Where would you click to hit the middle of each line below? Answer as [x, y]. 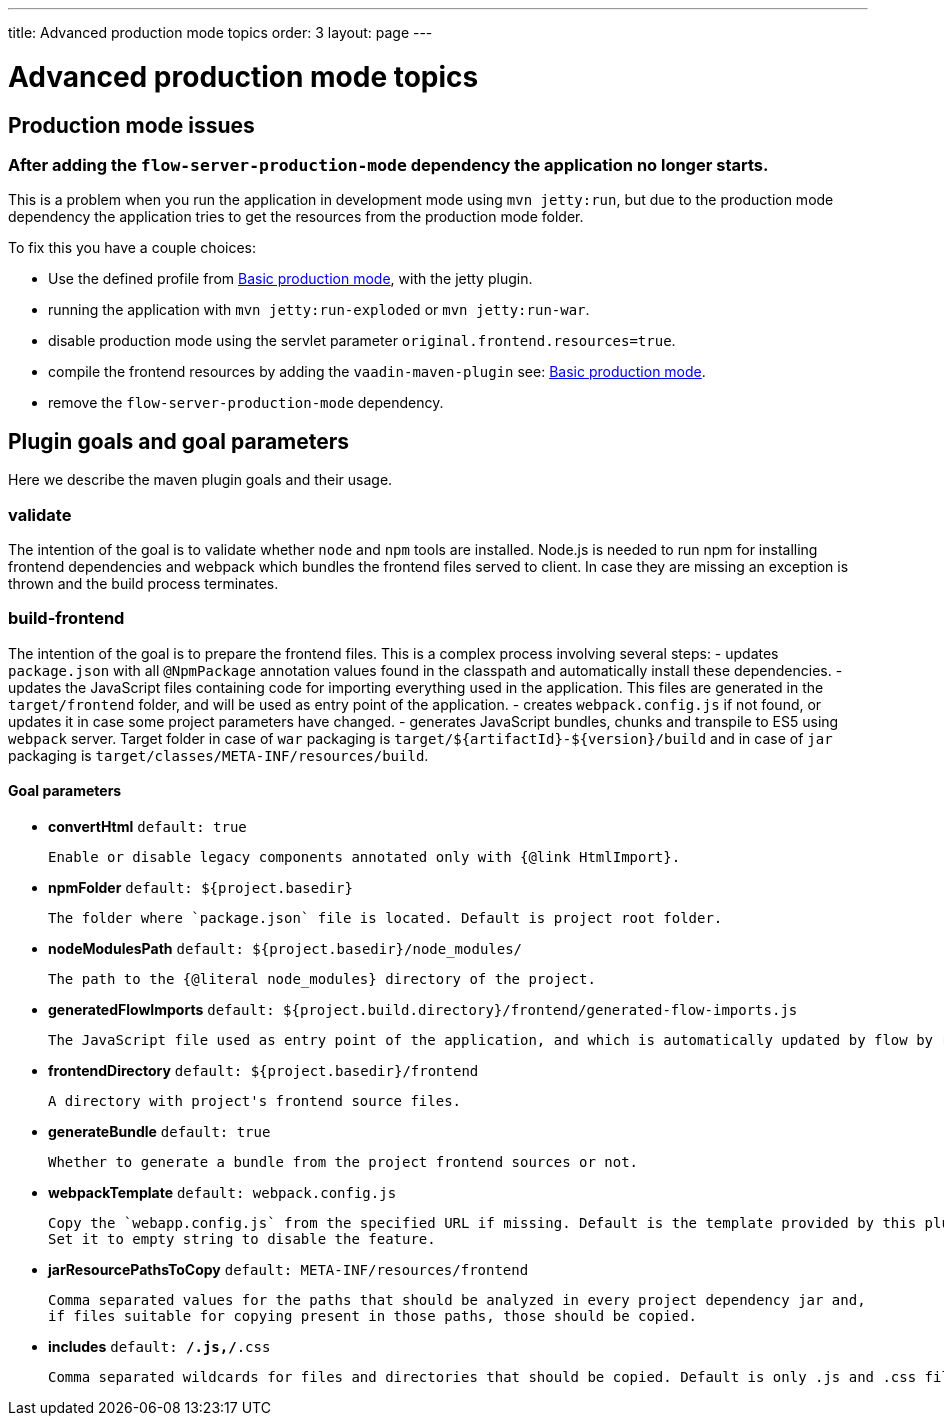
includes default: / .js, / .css [159, 1346]
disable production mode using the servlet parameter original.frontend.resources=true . [362, 341]
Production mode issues [131, 125]
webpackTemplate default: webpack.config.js [222, 1192]
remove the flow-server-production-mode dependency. [246, 403]
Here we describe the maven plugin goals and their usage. [200, 480]
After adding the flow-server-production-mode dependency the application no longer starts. [388, 164]
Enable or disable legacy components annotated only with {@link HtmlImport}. [364, 856]
